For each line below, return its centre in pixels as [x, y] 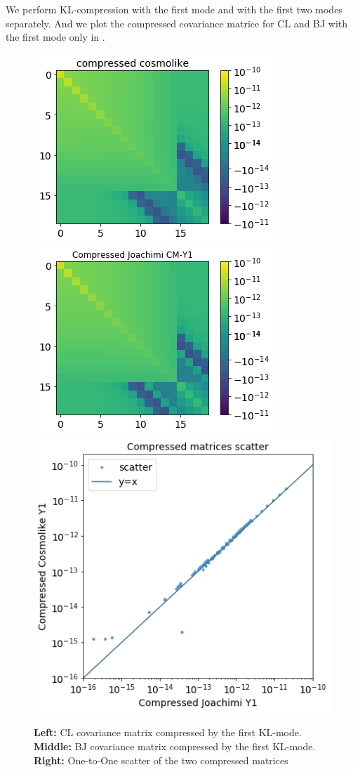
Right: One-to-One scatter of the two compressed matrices [161, 760]
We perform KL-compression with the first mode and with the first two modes [174, 9]
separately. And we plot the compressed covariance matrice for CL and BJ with [177, 23]
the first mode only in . [55, 37]
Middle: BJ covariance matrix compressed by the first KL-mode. [175, 746]
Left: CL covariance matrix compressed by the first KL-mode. [168, 732]
